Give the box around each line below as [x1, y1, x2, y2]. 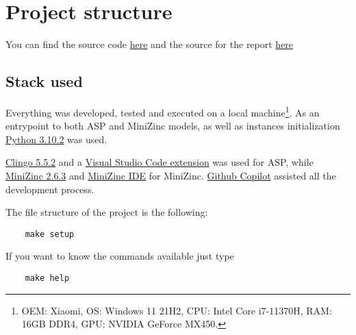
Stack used [5, 71, 83, 92]
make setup [25, 229, 75, 239]
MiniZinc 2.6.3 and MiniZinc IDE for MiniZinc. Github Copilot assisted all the [5, 168, 336, 182]
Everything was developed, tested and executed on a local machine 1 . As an [5, 103, 320, 119]
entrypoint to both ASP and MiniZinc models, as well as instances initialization [5, 119, 340, 133]
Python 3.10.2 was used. [5, 132, 107, 146]
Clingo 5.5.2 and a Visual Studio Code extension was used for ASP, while [5, 155, 314, 169]
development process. [5, 182, 94, 196]
